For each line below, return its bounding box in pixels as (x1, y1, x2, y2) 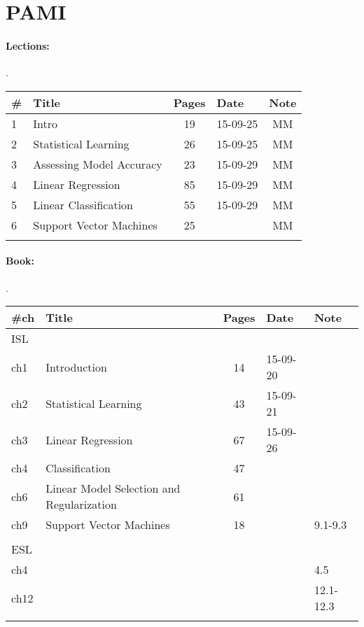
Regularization (45, 496, 117, 513)
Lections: (6, 38, 50, 52)
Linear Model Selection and (45, 480, 181, 497)
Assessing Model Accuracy (33, 155, 162, 172)
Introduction (45, 358, 107, 375)
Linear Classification (33, 196, 134, 213)
